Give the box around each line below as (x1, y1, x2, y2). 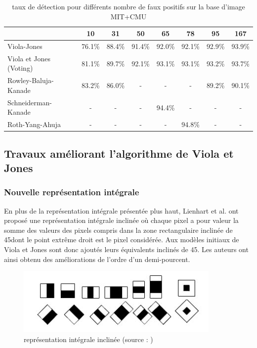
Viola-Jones (7, 41, 43, 51)
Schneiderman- (7, 97, 52, 107)
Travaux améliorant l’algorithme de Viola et (4, 145, 234, 161)
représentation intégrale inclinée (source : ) (24, 334, 153, 344)
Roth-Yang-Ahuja (7, 119, 61, 130)
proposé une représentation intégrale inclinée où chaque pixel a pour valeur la (4, 215, 239, 225)
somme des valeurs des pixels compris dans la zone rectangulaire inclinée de (4, 224, 233, 235)
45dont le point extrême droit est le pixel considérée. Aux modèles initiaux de (4, 234, 239, 245)
